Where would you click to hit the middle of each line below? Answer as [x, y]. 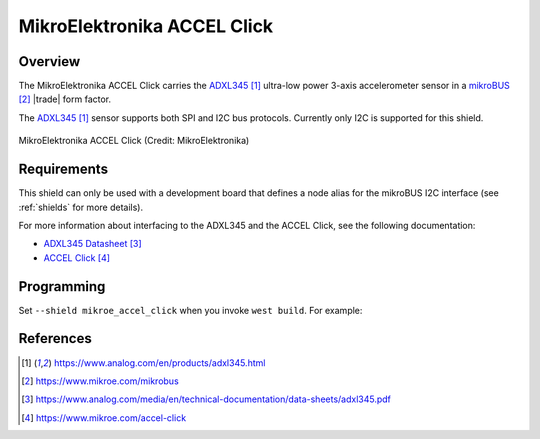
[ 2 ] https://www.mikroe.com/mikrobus [100, 381]
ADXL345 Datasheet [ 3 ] [92, 244]
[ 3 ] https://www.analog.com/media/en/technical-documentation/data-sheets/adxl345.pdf [206, 399]
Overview [49, 61]
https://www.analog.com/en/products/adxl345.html [159, 362]
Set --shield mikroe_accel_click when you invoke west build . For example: [190, 310]
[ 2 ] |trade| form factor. [65, 99]
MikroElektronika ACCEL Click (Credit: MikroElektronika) [134, 141]
